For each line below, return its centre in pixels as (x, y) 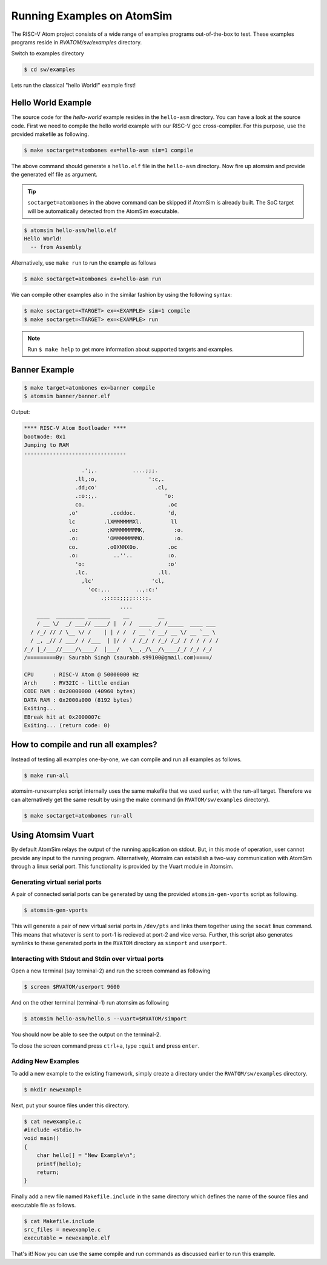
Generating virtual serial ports (57, 882)
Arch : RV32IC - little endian (77, 683)
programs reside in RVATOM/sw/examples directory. (77, 42)
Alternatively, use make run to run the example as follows (84, 263)
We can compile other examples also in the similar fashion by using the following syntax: (122, 295)
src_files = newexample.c (62, 1230)
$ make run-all (46, 775)
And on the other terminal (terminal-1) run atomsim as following (90, 1003)
